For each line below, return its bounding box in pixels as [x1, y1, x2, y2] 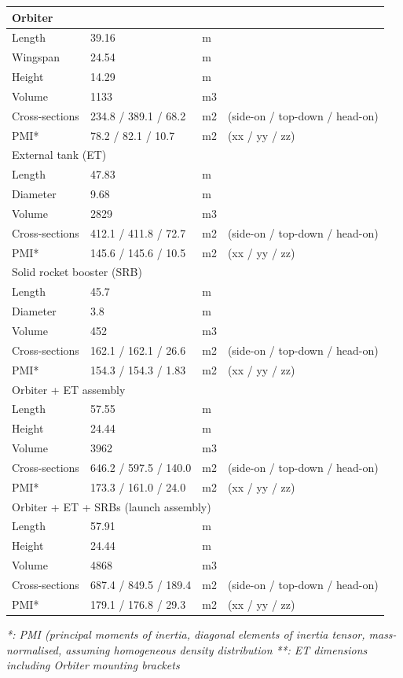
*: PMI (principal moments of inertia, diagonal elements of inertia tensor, [6, 625, 365, 642]
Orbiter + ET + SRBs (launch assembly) [12, 498, 211, 514]
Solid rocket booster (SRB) [12, 263, 142, 280]
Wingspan [12, 49, 60, 65]
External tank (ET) [12, 146, 107, 163]
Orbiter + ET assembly [12, 381, 126, 397]
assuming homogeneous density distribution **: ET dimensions [65, 641, 368, 658]
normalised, [6, 641, 62, 658]
